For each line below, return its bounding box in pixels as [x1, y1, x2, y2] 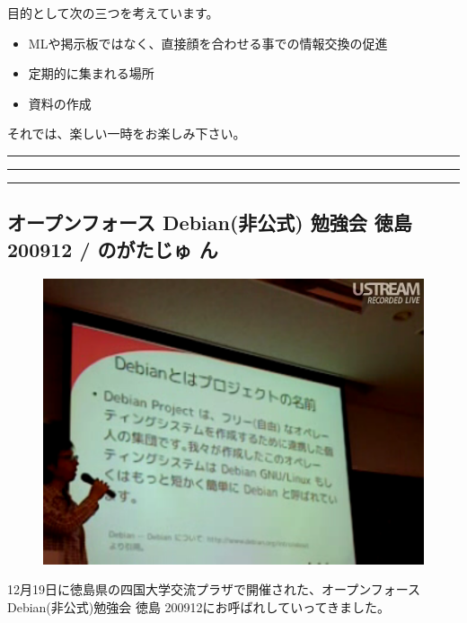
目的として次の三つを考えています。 [7, 4, 219, 22]
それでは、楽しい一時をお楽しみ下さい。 [7, 124, 246, 143]
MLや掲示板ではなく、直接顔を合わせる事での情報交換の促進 [28, 33, 388, 52]
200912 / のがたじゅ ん [7, 235, 218, 263]
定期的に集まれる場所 [28, 64, 154, 83]
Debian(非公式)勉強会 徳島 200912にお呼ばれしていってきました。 [7, 597, 391, 616]
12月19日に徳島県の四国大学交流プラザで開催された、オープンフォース [7, 580, 421, 599]
